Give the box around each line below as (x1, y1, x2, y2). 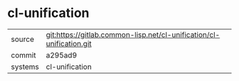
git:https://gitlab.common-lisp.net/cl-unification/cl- (46, 30, 221, 40)
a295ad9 (46, 50, 78, 60)
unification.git (46, 38, 92, 48)
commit (11, 50, 36, 60)
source (11, 34, 34, 44)
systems (11, 62, 39, 72)
